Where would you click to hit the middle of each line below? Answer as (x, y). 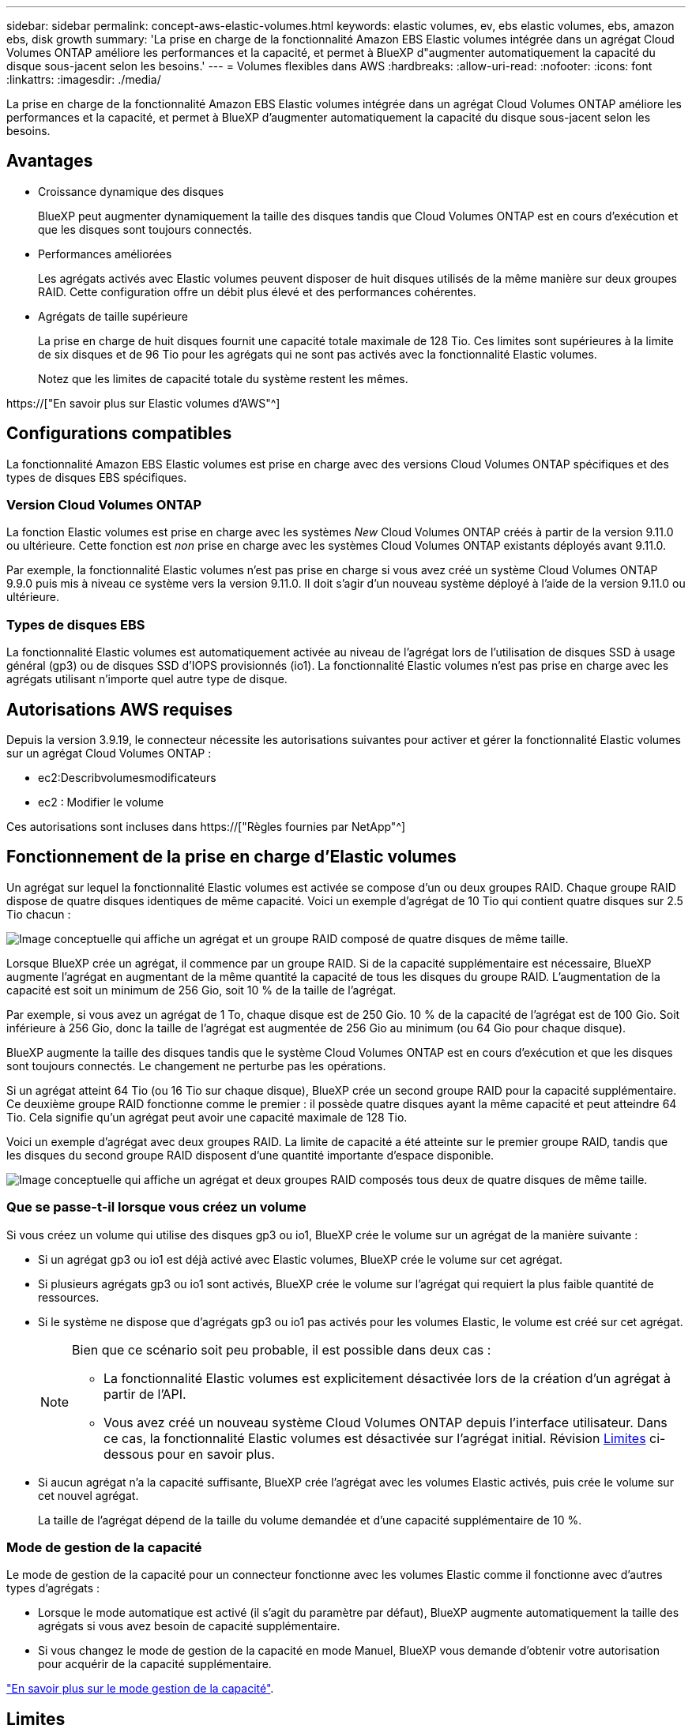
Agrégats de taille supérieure (113, 316)
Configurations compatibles (119, 434)
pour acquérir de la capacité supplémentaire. (155, 1664)
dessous (129, 1454)
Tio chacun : (39, 914)
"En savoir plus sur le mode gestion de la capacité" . (140, 1689)
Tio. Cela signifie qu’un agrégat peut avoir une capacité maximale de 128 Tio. (207, 1117)
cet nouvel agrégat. (88, 1495)
